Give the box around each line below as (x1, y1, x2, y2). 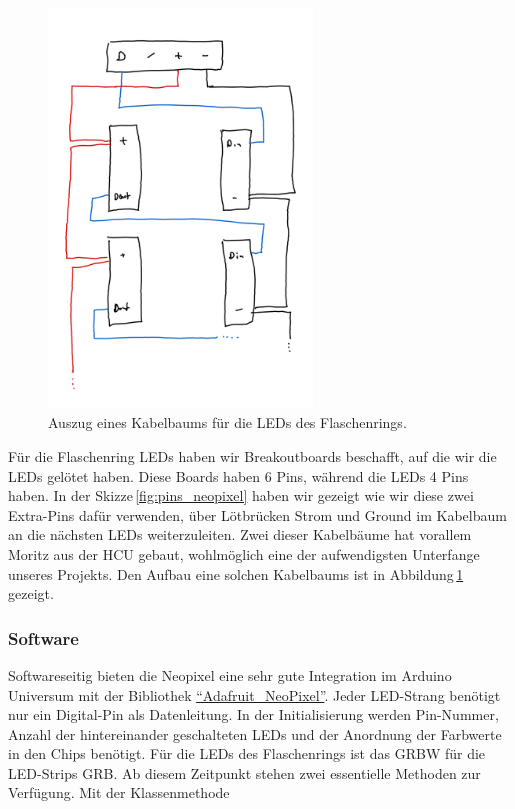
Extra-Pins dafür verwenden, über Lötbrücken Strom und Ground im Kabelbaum (8, 504, 507, 525)
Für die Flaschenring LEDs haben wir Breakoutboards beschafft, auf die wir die (8, 445, 497, 466)
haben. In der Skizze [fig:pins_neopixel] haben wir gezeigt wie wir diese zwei (8, 485, 474, 506)
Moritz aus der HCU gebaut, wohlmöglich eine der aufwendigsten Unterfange (8, 543, 480, 564)
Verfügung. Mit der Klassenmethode (8, 782, 230, 803)
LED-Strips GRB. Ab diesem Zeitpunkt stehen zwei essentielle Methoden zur (8, 762, 481, 783)
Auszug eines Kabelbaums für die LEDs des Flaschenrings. (48, 412, 407, 433)
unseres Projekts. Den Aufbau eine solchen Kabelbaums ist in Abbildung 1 (8, 563, 464, 584)
